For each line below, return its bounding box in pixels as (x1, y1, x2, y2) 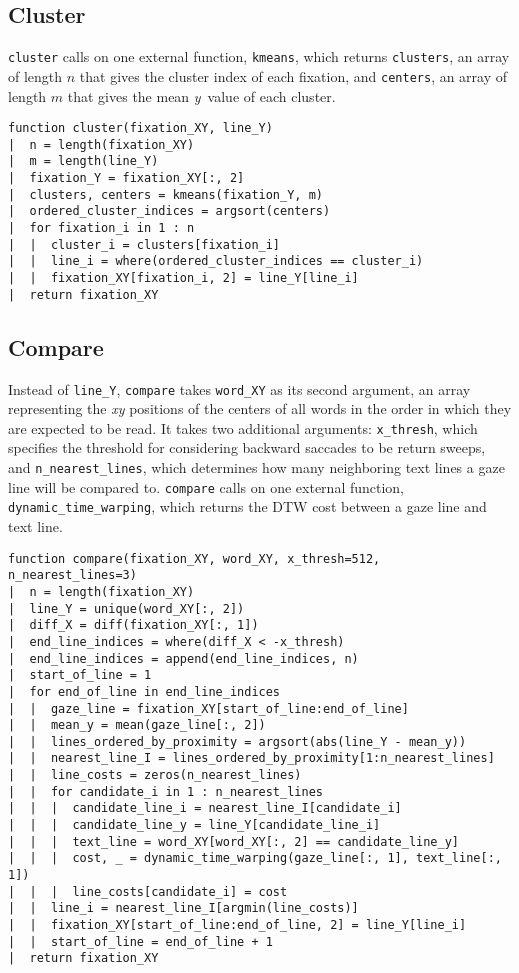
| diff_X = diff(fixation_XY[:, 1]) (8, 618, 259, 633)
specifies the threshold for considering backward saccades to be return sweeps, (8, 437, 486, 458)
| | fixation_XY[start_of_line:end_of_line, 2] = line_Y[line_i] (8, 918, 467, 933)
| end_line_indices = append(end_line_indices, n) (8, 651, 359, 666)
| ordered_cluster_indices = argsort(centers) (8, 204, 331, 219)
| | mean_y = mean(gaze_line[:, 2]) (8, 718, 266, 733)
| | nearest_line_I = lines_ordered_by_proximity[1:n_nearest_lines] (8, 751, 495, 766)
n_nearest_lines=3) (8, 568, 137, 583)
